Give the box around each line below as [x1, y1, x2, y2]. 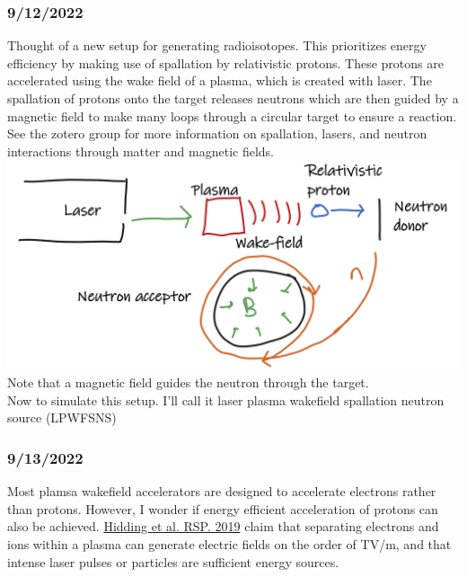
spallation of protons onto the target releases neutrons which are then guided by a [7, 89, 459, 107]
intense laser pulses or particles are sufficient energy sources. [7, 552, 339, 571]
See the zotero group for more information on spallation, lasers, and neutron [7, 124, 427, 143]
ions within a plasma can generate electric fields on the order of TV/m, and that [7, 535, 452, 554]
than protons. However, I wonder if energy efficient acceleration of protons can [7, 499, 438, 518]
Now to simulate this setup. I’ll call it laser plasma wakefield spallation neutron [7, 390, 445, 409]
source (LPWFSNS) [7, 408, 117, 427]
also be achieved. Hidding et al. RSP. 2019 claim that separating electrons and [7, 517, 439, 536]
